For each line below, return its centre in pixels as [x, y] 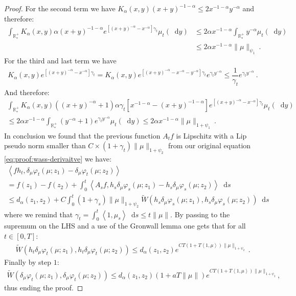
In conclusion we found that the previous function [82, 135]
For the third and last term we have [60, 61]
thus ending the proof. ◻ [44, 288]
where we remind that [39, 214]
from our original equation [209, 145]
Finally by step [28, 261]
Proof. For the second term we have [60, 8]
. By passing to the [200, 214]
